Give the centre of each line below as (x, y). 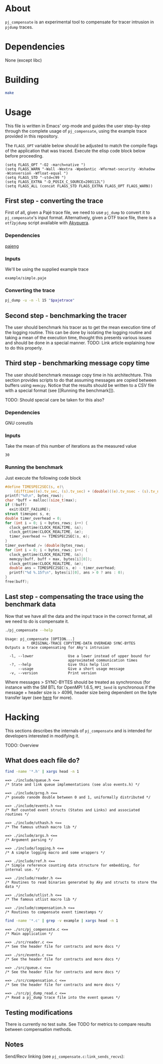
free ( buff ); (17, 582)
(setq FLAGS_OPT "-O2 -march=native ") (45, 165)
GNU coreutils (19, 423)
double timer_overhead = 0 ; (33, 518)
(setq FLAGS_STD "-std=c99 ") (36, 177)
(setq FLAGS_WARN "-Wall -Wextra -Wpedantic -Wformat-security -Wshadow (80, 169)
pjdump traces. (19, 27)
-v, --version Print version (53, 673)
